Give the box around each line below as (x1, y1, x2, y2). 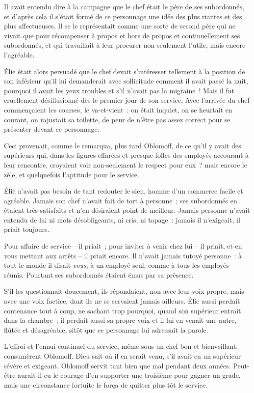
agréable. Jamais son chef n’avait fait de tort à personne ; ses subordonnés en (4, 195, 237, 205)
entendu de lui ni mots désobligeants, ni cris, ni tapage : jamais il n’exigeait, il (4, 214, 240, 225)
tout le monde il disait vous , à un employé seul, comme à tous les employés (4, 260, 229, 270)
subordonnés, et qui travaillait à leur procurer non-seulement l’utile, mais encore (4, 40, 246, 50)
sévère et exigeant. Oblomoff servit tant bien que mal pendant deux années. (4, 360, 231, 370)
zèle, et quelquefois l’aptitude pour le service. (4, 169, 139, 179)
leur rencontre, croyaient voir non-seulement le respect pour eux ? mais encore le (4, 159, 247, 169)
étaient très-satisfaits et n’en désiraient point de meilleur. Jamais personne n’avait (4, 205, 250, 215)
